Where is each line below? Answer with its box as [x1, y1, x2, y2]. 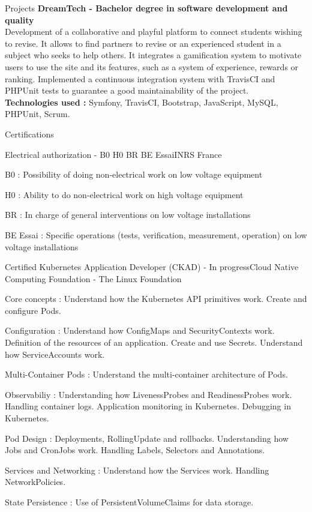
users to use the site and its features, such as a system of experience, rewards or [5, 60, 299, 73]
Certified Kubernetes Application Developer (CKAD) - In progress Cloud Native [5, 261, 299, 273]
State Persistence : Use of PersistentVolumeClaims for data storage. [5, 496, 254, 508]
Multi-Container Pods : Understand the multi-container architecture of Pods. [5, 368, 288, 381]
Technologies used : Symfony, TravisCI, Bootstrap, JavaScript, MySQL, [5, 95, 278, 108]
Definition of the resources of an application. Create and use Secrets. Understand [5, 336, 303, 349]
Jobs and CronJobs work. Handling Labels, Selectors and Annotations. [5, 444, 265, 456]
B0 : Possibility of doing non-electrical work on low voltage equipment [5, 168, 263, 181]
